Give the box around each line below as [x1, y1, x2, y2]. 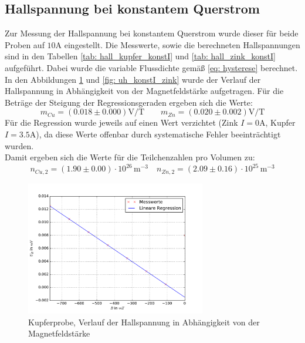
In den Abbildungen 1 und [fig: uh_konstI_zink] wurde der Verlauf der [5, 73, 261, 85]
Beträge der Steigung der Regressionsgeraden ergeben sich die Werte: [5, 96, 253, 108]
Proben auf [5, 38, 45, 51]
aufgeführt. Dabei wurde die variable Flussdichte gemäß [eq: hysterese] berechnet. [5, 61, 298, 73]
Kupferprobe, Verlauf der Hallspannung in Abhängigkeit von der [28, 315, 260, 328]
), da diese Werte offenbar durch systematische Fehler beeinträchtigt [36, 127, 281, 140]
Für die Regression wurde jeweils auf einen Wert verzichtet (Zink [5, 116, 238, 129]
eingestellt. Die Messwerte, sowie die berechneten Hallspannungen [64, 38, 300, 51]
